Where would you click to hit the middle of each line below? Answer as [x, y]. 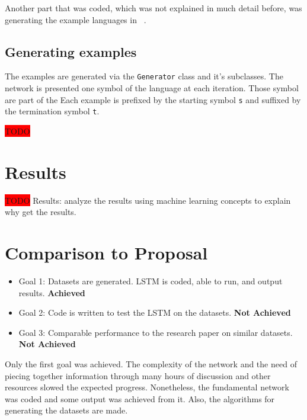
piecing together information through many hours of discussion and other [138, 375]
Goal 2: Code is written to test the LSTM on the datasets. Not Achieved [155, 312]
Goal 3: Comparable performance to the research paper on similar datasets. [156, 332]
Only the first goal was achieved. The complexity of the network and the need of [151, 363]
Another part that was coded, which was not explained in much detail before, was [153, 8]
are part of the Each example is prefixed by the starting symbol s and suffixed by [153, 99]
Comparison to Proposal [106, 253]
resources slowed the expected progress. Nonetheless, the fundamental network [147, 387]
